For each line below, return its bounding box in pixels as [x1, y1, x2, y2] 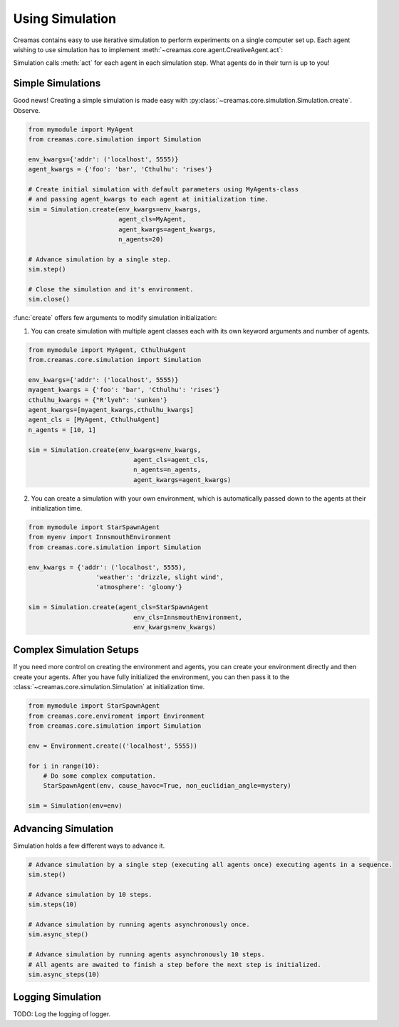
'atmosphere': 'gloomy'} [95, 583, 183, 591]
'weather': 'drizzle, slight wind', [95, 573, 224, 581]
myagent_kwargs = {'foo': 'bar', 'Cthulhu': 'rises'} [28, 386, 220, 394]
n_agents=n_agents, [133, 466, 202, 474]
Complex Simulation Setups [13, 643, 139, 656]
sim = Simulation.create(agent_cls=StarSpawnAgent [28, 603, 209, 611]
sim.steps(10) [28, 901, 78, 908]
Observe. [13, 106, 41, 114]
